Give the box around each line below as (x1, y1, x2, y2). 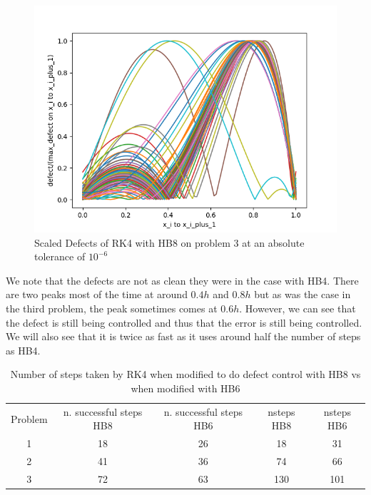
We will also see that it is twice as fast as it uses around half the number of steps (6, 329, 361, 344)
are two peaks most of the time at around (6, 287, 188, 302)
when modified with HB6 (131, 380, 240, 395)
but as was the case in (254, 287, 351, 302)
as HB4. (6, 342, 41, 357)
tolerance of (34, 249, 86, 264)
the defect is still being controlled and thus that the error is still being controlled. (6, 315, 362, 330)
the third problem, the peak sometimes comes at (6, 300, 218, 315)
